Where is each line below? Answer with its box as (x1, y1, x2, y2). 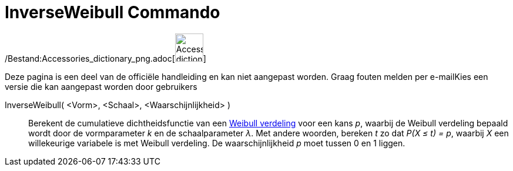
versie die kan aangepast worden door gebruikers (5, 81, 197, 92)
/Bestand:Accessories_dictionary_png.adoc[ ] (5, 53, 206, 63)
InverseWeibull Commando (5, 2, 220, 22)
